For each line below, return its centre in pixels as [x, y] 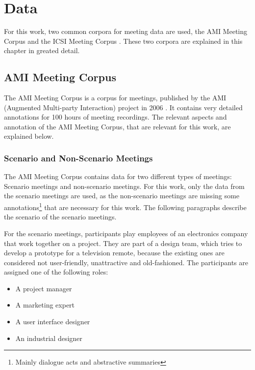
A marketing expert [45, 305]
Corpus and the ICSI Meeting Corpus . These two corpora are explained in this [123, 41]
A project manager [44, 288]
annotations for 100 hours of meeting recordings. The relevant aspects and [115, 117]
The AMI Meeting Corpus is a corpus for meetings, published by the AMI [115, 98]
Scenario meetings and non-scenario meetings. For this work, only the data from [124, 186]
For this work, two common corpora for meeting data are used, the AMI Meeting [126, 31]
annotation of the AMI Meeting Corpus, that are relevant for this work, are [117, 126]
